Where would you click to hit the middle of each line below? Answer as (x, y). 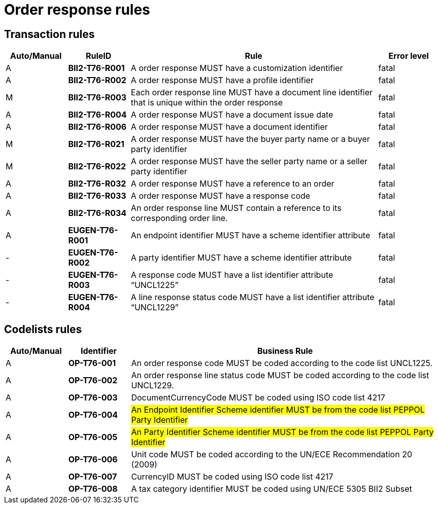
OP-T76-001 (92, 363)
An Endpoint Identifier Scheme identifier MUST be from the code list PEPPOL (278, 410)
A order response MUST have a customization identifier (237, 68)
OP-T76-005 (93, 437)
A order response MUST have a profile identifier (222, 80)
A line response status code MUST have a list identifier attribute (252, 297)
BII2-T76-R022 (97, 167)
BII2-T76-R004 (97, 115)
